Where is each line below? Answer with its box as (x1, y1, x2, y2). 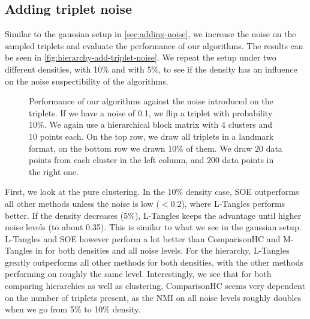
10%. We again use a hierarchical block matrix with (29, 118, 219, 131)
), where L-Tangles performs (181, 197, 285, 209)
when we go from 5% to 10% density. (5, 303, 141, 315)
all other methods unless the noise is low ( (5, 197, 159, 209)
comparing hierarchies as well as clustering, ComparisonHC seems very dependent (5, 279, 305, 292)
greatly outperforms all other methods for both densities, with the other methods (5, 255, 304, 268)
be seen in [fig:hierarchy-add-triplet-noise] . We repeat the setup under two (5, 51, 276, 64)
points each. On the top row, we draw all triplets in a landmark (40, 130, 274, 142)
